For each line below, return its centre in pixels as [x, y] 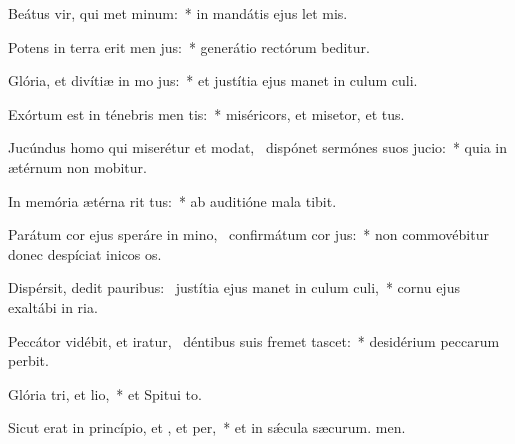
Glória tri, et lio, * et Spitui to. [105, 393]
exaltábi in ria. [53, 306]
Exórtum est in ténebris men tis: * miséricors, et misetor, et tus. [206, 113]
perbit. [28, 360]
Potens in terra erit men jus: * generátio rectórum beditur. [189, 46]
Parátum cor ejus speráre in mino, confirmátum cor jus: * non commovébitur [248, 234]
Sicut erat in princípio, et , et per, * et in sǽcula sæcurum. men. [207, 427]
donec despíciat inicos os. [85, 253]
